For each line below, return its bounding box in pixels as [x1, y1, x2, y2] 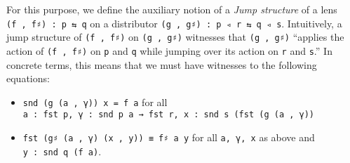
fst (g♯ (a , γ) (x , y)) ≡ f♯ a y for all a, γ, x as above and [22, 130, 315, 145]
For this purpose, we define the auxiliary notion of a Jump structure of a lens [6, 2, 337, 16]
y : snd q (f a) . [22, 143, 102, 158]
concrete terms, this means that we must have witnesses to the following [6, 57, 317, 72]
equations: [6, 71, 50, 86]
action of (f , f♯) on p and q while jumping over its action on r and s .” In [6, 43, 332, 58]
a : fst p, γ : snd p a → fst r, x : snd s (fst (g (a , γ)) [22, 110, 315, 120]
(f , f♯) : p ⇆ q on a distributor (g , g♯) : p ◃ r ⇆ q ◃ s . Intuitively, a [6, 15, 342, 30]
